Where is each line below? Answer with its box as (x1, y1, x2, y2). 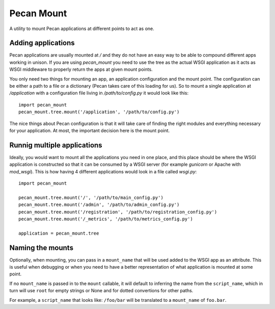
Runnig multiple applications (9, 141, 102, 149)
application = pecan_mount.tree (18, 230, 99, 236)
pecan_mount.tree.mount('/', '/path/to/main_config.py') (18, 194, 164, 200)
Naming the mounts (9, 243, 74, 252)
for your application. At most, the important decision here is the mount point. (9, 127, 170, 134)
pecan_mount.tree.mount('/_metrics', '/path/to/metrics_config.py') (18, 216, 193, 222)
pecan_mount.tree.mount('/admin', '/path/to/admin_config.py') (18, 202, 180, 208)
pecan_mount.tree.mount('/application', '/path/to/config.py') (18, 109, 180, 115)
